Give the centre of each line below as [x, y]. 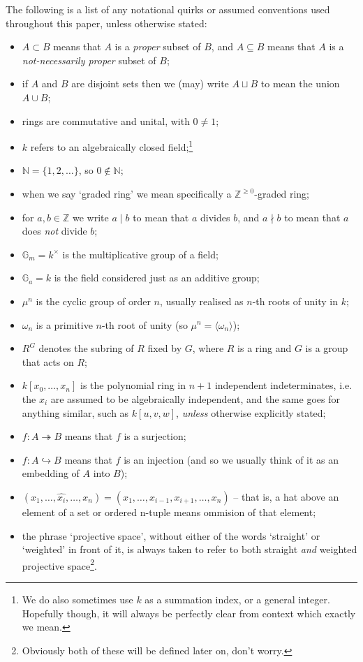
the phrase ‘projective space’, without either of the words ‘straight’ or [171, 535]
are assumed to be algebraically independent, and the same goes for [195, 398]
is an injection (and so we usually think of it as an [231, 459]
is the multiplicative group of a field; [140, 254]
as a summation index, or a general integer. [237, 599]
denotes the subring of [86, 348]
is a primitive [64, 324]
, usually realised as [201, 301]
